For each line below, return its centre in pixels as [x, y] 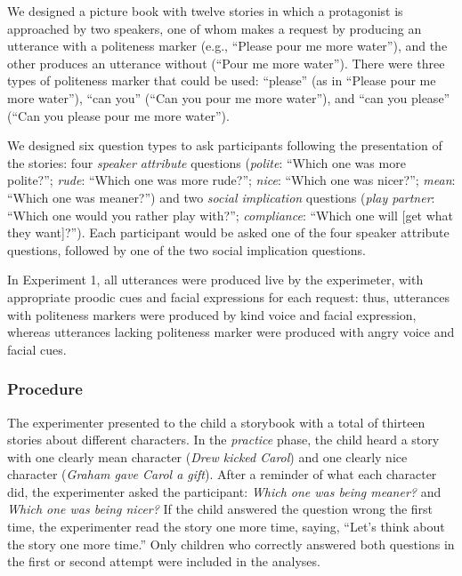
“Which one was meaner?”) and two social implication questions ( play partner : [221, 197]
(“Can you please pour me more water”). [118, 115]
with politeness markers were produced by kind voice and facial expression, [212, 314]
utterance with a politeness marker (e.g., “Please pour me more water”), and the [227, 46]
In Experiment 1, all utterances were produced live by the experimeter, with [215, 280]
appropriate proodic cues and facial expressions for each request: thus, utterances [229, 296]
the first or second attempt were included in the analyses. [164, 561]
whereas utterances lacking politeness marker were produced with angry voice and [231, 332]
